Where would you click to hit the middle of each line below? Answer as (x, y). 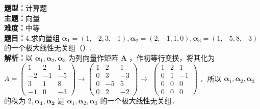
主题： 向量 (22, 18)
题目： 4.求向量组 (32, 37)
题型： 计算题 (25, 8)
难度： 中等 (22, 28)
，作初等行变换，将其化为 (172, 57)
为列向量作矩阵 (94, 57)
